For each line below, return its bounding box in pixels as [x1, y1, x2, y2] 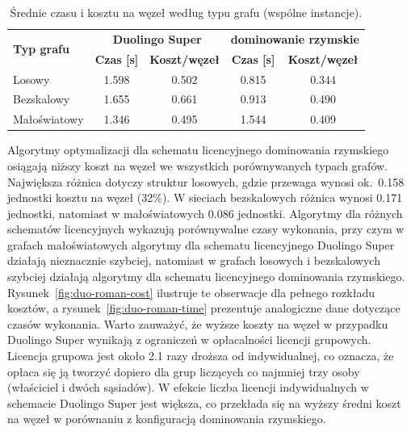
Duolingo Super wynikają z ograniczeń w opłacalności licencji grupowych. [7, 331, 371, 348]
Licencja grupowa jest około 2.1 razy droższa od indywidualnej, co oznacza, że [7, 347, 394, 364]
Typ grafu [13, 40, 69, 57]
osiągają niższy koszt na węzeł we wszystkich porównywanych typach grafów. [7, 157, 388, 174]
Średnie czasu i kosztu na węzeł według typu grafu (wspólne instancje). [10, 4, 363, 20]
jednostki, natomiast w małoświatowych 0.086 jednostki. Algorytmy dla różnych [7, 204, 403, 221]
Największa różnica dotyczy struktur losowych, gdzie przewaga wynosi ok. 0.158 [7, 173, 405, 190]
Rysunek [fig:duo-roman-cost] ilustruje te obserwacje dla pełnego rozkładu [7, 283, 375, 300]
